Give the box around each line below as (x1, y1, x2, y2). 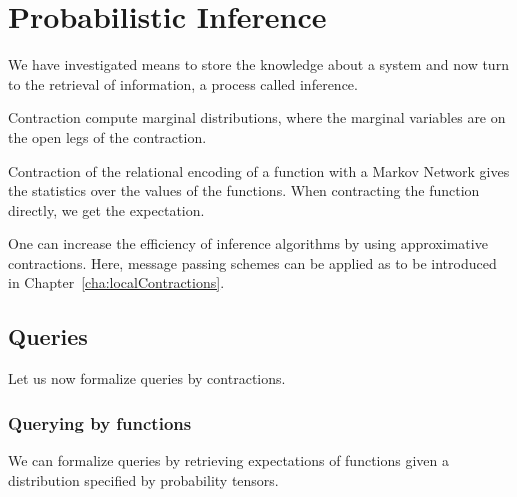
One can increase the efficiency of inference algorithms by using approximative (8, 233, 488, 254)
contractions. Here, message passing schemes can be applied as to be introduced (8, 252, 497, 273)
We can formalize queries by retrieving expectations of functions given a (8, 450, 449, 471)
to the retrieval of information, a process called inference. (8, 73, 358, 94)
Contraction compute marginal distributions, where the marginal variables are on (8, 107, 506, 128)
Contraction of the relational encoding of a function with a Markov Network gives (8, 160, 510, 181)
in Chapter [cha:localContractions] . (8, 272, 225, 293)
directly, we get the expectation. (8, 199, 205, 220)
